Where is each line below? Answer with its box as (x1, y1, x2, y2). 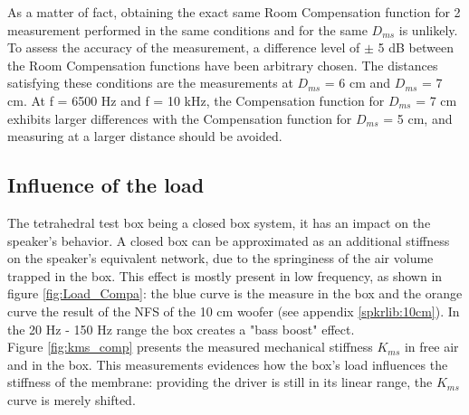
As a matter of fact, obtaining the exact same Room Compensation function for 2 (7, 3, 461, 21)
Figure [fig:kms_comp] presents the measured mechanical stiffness (7, 337, 373, 356)
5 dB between (378, 38, 454, 57)
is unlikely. (398, 20, 458, 39)
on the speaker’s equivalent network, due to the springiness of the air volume (7, 249, 434, 268)
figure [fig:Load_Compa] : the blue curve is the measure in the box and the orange (7, 284, 463, 303)
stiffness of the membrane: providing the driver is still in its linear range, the (7, 373, 433, 391)
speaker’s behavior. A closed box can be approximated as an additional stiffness (7, 231, 450, 250)
